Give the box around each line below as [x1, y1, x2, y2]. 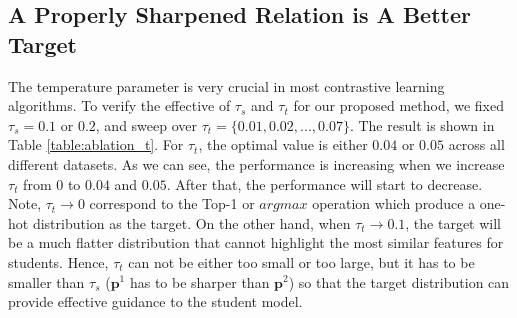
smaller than [8, 271, 85, 292]
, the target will [405, 212, 502, 233]
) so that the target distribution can [288, 271, 510, 292]
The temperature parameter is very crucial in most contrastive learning [8, 75, 445, 96]
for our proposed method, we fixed [293, 95, 504, 116]
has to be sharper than [129, 271, 270, 292]
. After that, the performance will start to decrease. [166, 173, 483, 194]
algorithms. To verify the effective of [8, 95, 231, 116]
